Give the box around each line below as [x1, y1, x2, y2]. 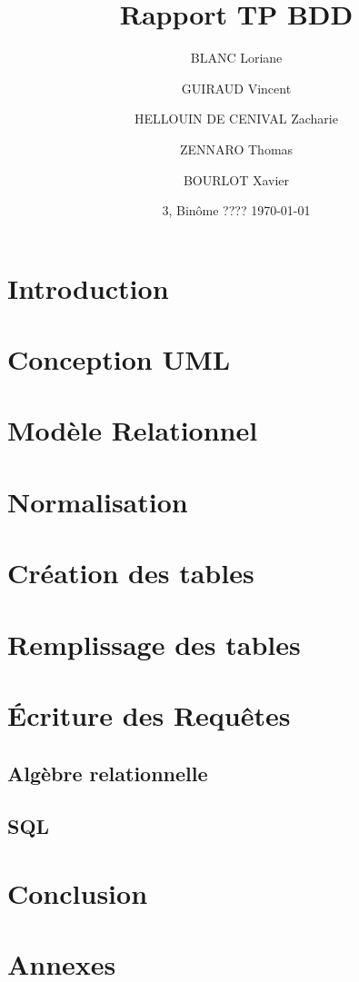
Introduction [7, 269, 169, 306]
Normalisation [7, 482, 188, 520]
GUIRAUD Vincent [181, 78, 292, 97]
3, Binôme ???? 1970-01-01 [162, 201, 311, 220]
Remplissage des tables [7, 625, 301, 662]
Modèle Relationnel [7, 412, 258, 449]
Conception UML [7, 341, 231, 378]
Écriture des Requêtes [7, 696, 291, 733]
